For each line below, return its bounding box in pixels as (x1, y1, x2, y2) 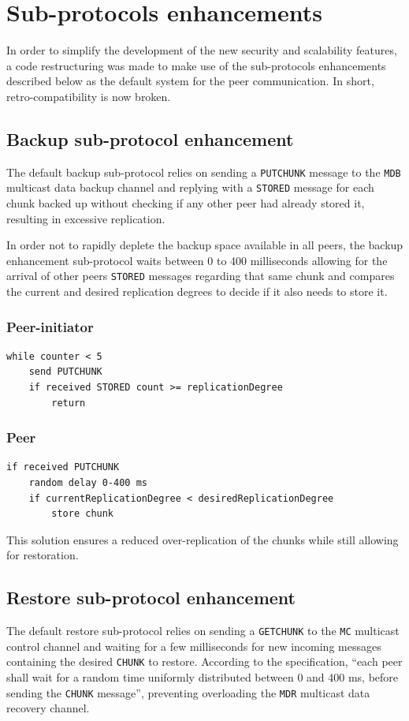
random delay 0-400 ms (28, 477, 147, 489)
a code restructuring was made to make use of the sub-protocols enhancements (6, 57, 386, 73)
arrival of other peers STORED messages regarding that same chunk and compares (6, 267, 395, 284)
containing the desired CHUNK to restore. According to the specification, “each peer (6, 653, 403, 670)
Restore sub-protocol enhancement (6, 585, 296, 610)
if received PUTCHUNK (6, 461, 120, 473)
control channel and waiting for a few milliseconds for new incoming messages (6, 637, 381, 654)
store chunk (51, 508, 114, 520)
